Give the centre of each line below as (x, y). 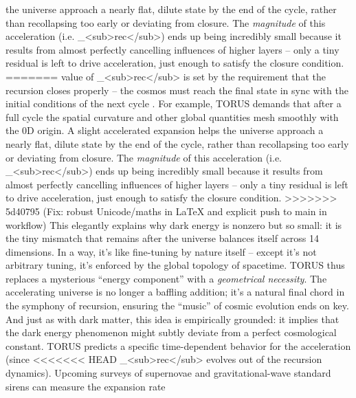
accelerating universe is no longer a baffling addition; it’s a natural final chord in (175, 292)
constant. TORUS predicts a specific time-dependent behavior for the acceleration (178, 345)
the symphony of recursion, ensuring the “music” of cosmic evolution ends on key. (177, 306)
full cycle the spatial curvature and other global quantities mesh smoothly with (172, 117)
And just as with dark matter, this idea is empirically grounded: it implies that (173, 319)
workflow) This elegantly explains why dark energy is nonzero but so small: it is (174, 224)
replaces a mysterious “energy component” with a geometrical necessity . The (166, 278)
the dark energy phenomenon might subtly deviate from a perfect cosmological (171, 332)
